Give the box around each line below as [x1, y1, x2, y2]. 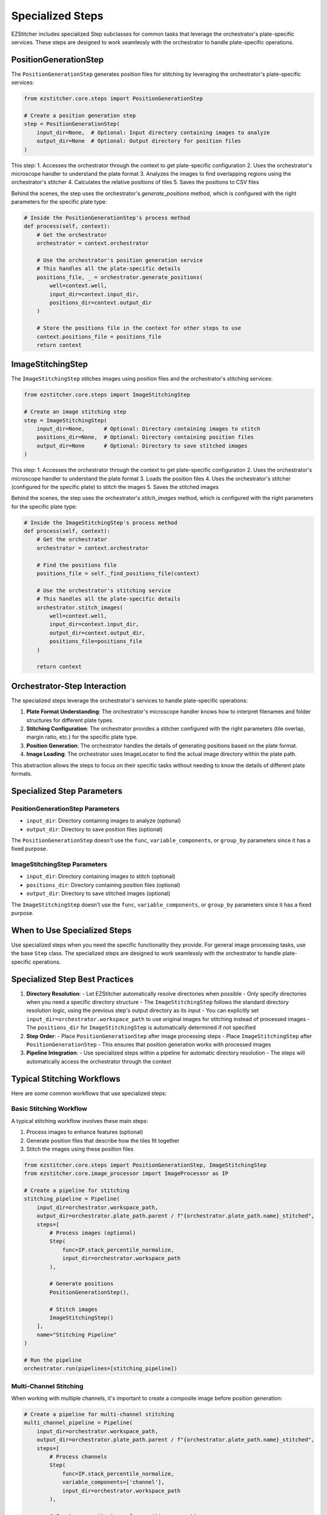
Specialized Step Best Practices [11, 974, 134, 984]
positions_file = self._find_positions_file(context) [36, 570, 200, 577]
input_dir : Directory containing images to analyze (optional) [26, 817, 181, 824]
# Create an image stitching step [24, 408, 127, 415]
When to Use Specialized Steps [11, 925, 132, 936]
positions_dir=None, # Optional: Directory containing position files [36, 434, 254, 441]
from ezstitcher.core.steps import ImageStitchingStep [24, 391, 190, 398]
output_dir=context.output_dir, [49, 629, 145, 636]
